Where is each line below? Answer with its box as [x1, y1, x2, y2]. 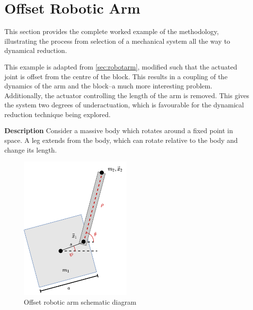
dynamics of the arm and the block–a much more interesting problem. [4, 81, 213, 91]
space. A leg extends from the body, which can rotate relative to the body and [4, 135, 238, 145]
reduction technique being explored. [4, 109, 111, 119]
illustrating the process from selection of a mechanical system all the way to [4, 35, 230, 46]
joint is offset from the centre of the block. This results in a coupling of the [4, 71, 228, 81]
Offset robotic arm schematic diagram [24, 296, 136, 307]
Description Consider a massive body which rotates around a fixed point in [4, 125, 233, 136]
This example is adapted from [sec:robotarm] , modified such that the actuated [4, 61, 237, 71]
